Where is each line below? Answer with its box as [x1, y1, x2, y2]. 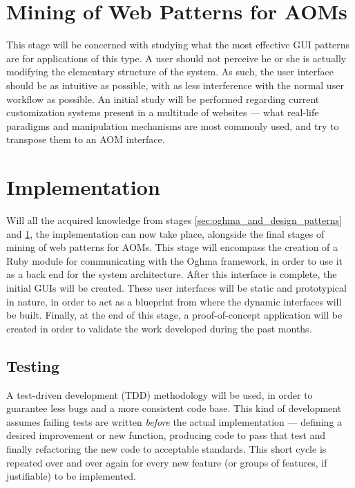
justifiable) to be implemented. [6, 469, 136, 483]
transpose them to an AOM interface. [6, 132, 165, 147]
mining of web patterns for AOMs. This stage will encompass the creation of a [6, 240, 338, 254]
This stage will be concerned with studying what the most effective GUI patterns [6, 37, 350, 52]
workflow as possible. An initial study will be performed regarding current [6, 91, 320, 106]
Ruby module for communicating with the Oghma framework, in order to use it [6, 253, 343, 268]
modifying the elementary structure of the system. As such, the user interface [6, 64, 334, 79]
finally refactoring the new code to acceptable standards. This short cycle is [6, 441, 327, 456]
